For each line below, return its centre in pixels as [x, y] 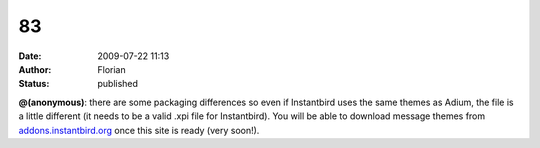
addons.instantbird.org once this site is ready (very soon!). [139, 130]
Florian [111, 69]
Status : [34, 84]
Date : [30, 56]
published [118, 84]
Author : [35, 69]
